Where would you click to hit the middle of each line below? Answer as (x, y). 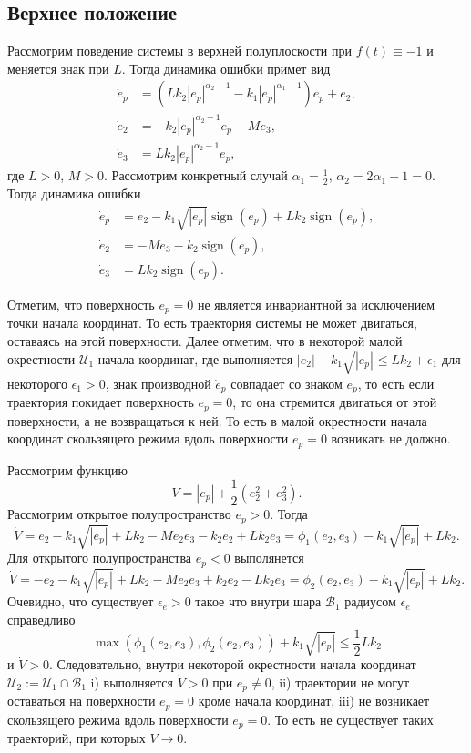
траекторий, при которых (77, 738)
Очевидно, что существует (81, 601)
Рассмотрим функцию (67, 469)
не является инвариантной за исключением (316, 304)
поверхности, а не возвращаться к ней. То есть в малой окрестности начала (217, 420)
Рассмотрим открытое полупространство (119, 514)
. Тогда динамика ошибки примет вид (226, 68)
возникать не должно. (391, 438)
